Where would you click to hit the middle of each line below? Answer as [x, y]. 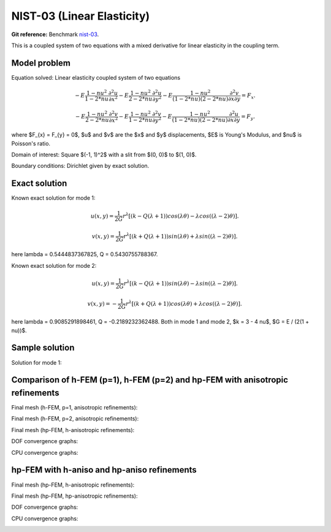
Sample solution [43, 348]
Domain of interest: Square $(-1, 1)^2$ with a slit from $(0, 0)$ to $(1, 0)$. [104, 155]
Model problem [41, 63]
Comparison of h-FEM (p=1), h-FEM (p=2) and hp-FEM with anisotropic [150, 380]
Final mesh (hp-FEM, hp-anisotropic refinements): [74, 496]
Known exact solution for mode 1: [53, 198]
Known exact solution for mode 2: [54, 265]
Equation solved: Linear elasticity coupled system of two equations [96, 77]
